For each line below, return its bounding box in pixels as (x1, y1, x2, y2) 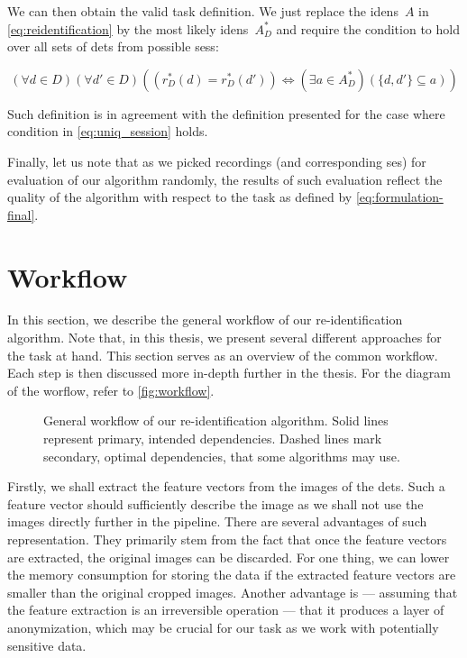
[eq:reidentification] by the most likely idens (7, 19, 249, 38)
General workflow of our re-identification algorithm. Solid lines (43, 411, 389, 430)
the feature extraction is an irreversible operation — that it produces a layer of (7, 600, 444, 619)
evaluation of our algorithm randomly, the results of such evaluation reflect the (7, 169, 443, 188)
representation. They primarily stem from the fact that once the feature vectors (7, 530, 447, 548)
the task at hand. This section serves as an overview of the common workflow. (7, 345, 438, 364)
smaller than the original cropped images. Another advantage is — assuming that (7, 582, 458, 601)
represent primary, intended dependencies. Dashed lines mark (43, 429, 382, 448)
